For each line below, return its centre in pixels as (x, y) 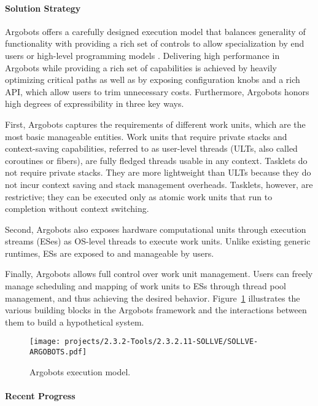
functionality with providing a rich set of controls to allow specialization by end (155, 43)
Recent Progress (40, 395)
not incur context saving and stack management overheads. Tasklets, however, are (159, 184)
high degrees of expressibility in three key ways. (95, 103)
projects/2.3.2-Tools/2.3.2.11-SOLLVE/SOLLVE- (161, 342)
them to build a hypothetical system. (75, 322)
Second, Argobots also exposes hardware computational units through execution (156, 229)
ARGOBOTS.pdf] (58, 352)
